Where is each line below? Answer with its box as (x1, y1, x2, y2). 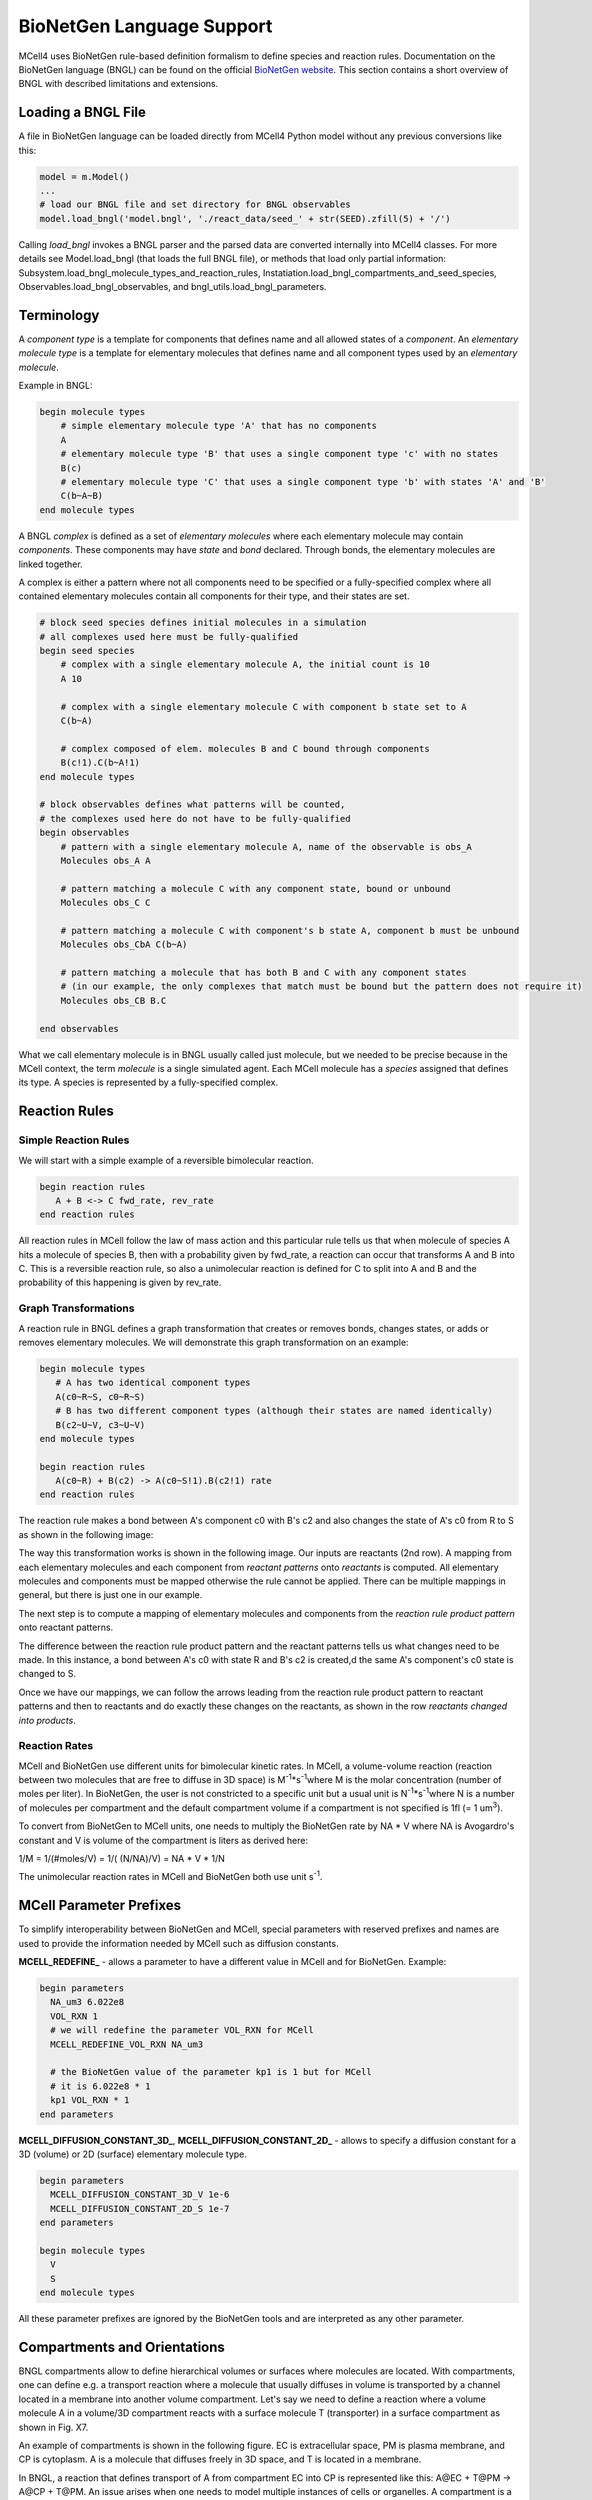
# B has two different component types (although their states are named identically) (55, 1405, 494, 1417)
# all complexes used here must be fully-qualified (39, 631, 299, 642)
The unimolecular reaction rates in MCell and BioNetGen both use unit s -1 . (18, 1869, 323, 1883)
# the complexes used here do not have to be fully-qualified (39, 813, 351, 824)
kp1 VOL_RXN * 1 (50, 2095, 130, 2106)
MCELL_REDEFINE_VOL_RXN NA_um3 (50, 2038, 204, 2050)
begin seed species (39, 645, 135, 657)
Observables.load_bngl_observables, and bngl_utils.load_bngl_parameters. (18, 280, 327, 292)
